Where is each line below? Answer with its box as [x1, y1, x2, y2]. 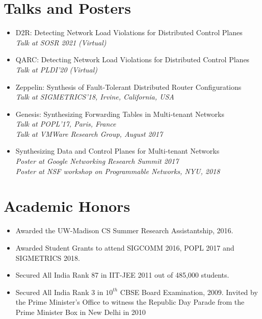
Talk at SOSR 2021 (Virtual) [15, 37, 107, 47]
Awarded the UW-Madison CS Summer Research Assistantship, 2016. [15, 225, 233, 236]
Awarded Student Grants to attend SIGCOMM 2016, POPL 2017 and [15, 242, 234, 253]
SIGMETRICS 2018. [15, 252, 80, 263]
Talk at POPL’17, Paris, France [15, 118, 116, 129]
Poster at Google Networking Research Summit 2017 [15, 156, 179, 166]
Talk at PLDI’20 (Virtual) [15, 64, 98, 75]
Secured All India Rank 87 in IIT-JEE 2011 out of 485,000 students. [15, 269, 229, 280]
